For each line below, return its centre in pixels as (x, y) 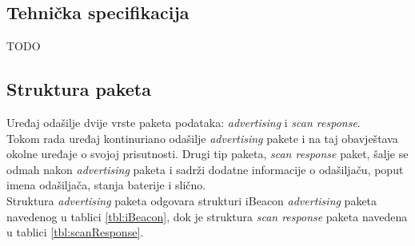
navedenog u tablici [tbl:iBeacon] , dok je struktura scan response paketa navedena (207, 216)
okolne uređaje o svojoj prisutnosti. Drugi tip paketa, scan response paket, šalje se (207, 154)
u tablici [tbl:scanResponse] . (75, 232)
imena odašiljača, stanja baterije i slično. (106, 185)
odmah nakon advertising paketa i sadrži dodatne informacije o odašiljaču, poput (205, 169)
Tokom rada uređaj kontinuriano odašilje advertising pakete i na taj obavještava (202, 138)
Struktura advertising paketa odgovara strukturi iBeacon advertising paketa (192, 200)
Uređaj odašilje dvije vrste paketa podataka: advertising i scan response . (184, 122)
